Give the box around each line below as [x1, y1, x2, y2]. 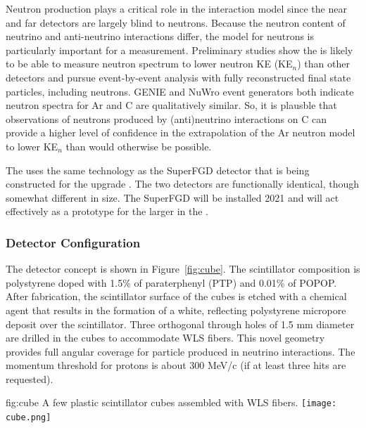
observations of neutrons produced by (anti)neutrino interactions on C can [6, 111, 327, 126]
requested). [6, 371, 53, 386]
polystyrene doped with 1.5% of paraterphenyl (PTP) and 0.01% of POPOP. [6, 275, 337, 290]
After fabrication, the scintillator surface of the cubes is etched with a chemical [6, 289, 347, 304]
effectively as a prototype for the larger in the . [6, 204, 208, 219]
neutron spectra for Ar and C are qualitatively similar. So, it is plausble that [6, 98, 337, 112]
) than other [297, 56, 350, 71]
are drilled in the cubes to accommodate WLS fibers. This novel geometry [6, 330, 325, 345]
